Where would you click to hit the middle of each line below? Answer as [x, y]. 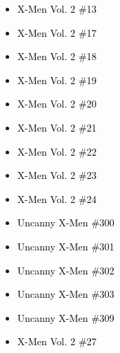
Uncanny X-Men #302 [66, 270]
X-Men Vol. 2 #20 [57, 104]
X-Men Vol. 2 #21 [57, 127]
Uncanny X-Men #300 [66, 222]
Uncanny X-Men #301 [66, 246]
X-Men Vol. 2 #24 [57, 198]
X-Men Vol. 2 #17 [57, 32]
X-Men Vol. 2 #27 [57, 341]
